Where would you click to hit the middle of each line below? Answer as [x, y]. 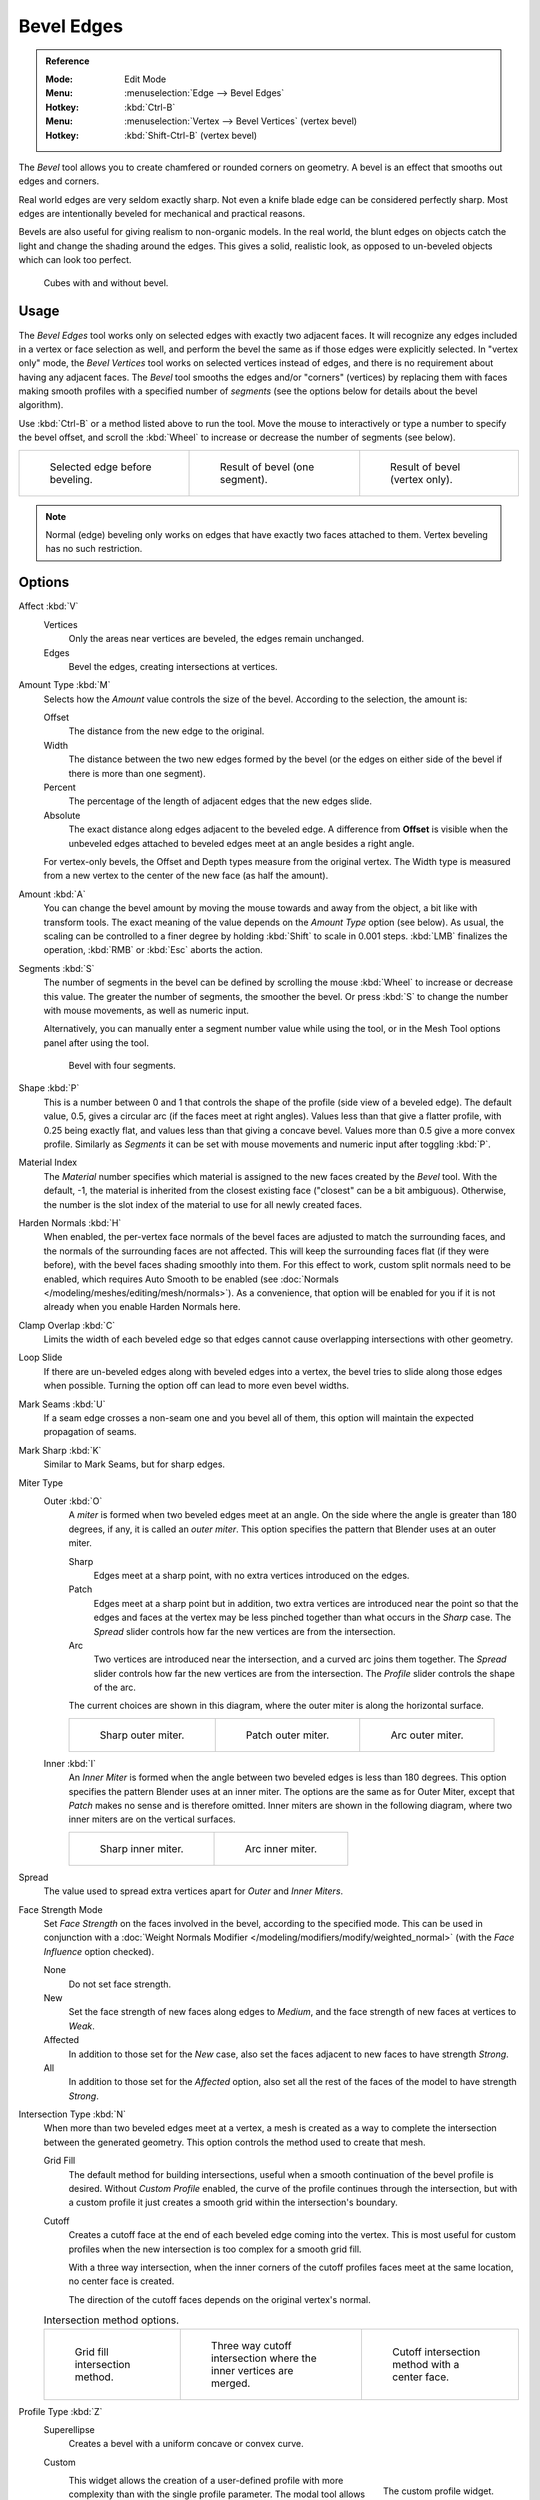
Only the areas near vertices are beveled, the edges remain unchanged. [216, 639]
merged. [230, 2383]
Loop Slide [40, 1357]
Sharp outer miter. [142, 1735]
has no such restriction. [94, 549]
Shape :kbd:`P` [49, 1088]
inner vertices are [252, 2370]
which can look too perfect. [75, 260]
